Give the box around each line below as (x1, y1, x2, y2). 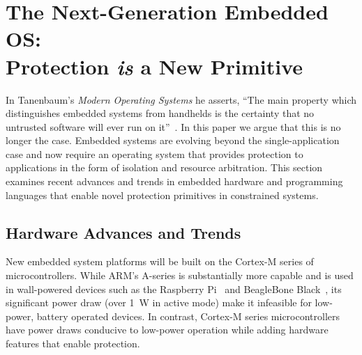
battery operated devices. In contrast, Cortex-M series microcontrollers (36, 308, 340, 323)
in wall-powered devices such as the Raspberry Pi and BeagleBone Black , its (6, 281, 342, 296)
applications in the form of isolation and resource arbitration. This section (6, 160, 323, 175)
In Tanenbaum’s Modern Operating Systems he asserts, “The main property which (6, 92, 357, 106)
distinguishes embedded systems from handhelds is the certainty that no (6, 106, 315, 120)
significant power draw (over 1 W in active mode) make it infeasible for (6, 295, 312, 310)
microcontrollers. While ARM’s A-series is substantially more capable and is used (6, 268, 354, 283)
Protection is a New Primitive (6, 52, 303, 81)
